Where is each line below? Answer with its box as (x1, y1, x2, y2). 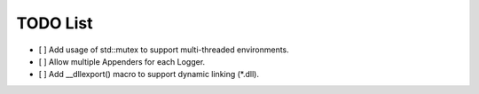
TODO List (16, 13, 93, 33)
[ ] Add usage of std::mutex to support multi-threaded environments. (38, 44, 290, 55)
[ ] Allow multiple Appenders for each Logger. (38, 56, 206, 67)
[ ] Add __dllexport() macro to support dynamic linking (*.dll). (38, 69, 260, 80)
